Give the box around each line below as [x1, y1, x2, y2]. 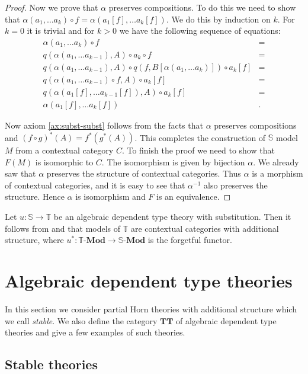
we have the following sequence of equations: [119, 24, 281, 37]
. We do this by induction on [166, 12, 271, 25]
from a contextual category [15, 144, 114, 156]
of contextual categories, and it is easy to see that [5, 178, 185, 191]
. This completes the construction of [134, 131, 266, 143]
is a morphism [252, 167, 303, 180]
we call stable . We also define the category [5, 314, 158, 327]
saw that [5, 167, 36, 180]
